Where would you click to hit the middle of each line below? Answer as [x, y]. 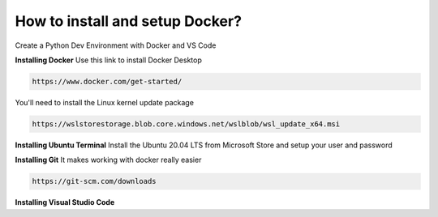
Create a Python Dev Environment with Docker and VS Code [116, 45]
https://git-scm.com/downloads [94, 181]
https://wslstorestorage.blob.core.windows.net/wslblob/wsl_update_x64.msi [186, 124]
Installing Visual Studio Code [65, 202]
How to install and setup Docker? [129, 21]
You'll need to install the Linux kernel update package [105, 102]
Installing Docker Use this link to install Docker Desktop [108, 60]
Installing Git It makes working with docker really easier [108, 160]
